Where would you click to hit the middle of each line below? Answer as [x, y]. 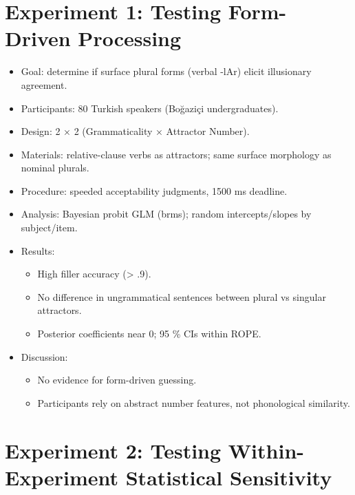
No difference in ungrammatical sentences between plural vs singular [182, 296]
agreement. [44, 84]
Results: [38, 250]
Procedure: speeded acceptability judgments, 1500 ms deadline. [154, 190]
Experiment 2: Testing [113, 450]
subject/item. [49, 228]
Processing [130, 38]
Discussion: [44, 356]
